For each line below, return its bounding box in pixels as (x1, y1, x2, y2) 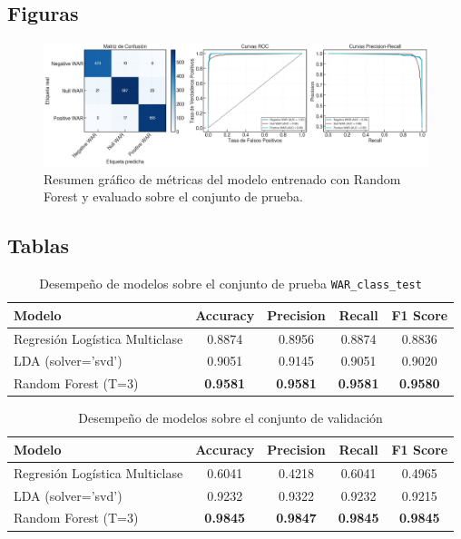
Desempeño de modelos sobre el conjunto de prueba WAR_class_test (39, 274, 422, 292)
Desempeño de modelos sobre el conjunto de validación (78, 408, 383, 427)
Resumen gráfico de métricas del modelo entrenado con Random (44, 169, 401, 188)
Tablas (7, 231, 69, 260)
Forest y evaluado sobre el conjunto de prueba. (44, 187, 303, 206)
